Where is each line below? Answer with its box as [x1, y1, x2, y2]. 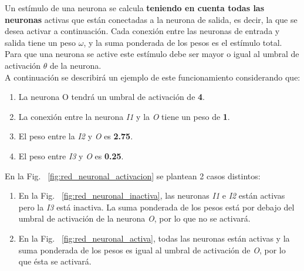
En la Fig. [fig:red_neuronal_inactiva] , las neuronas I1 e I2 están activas [18, 189, 285, 202]
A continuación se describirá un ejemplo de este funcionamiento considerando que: [5, 71, 300, 83]
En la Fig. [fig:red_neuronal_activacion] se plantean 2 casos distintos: [5, 169, 261, 182]
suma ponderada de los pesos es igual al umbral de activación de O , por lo [18, 243, 286, 256]
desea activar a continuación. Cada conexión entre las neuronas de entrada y [5, 25, 280, 37]
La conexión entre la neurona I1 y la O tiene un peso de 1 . [18, 110, 230, 122]
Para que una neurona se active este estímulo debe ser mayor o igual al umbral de [5, 48, 299, 60]
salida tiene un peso [5, 36, 76, 48]
